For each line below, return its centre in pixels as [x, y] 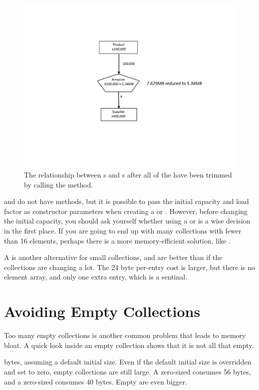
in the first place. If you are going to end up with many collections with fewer [123, 231]
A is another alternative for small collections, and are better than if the [113, 257]
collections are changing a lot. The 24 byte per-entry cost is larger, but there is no [129, 267]
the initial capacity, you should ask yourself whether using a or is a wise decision [127, 221]
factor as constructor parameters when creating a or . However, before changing [126, 211]
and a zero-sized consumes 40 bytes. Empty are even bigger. [96, 381]
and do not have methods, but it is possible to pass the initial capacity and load [127, 201]
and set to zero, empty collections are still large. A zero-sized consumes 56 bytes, [128, 371]
